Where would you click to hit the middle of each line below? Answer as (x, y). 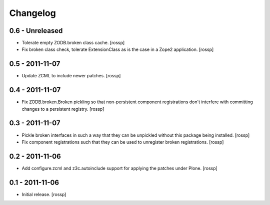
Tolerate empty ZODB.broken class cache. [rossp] (73, 43)
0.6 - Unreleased (36, 31)
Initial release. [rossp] (44, 194)
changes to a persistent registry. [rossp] (63, 109)
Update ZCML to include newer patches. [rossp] (71, 76)
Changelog (32, 13)
